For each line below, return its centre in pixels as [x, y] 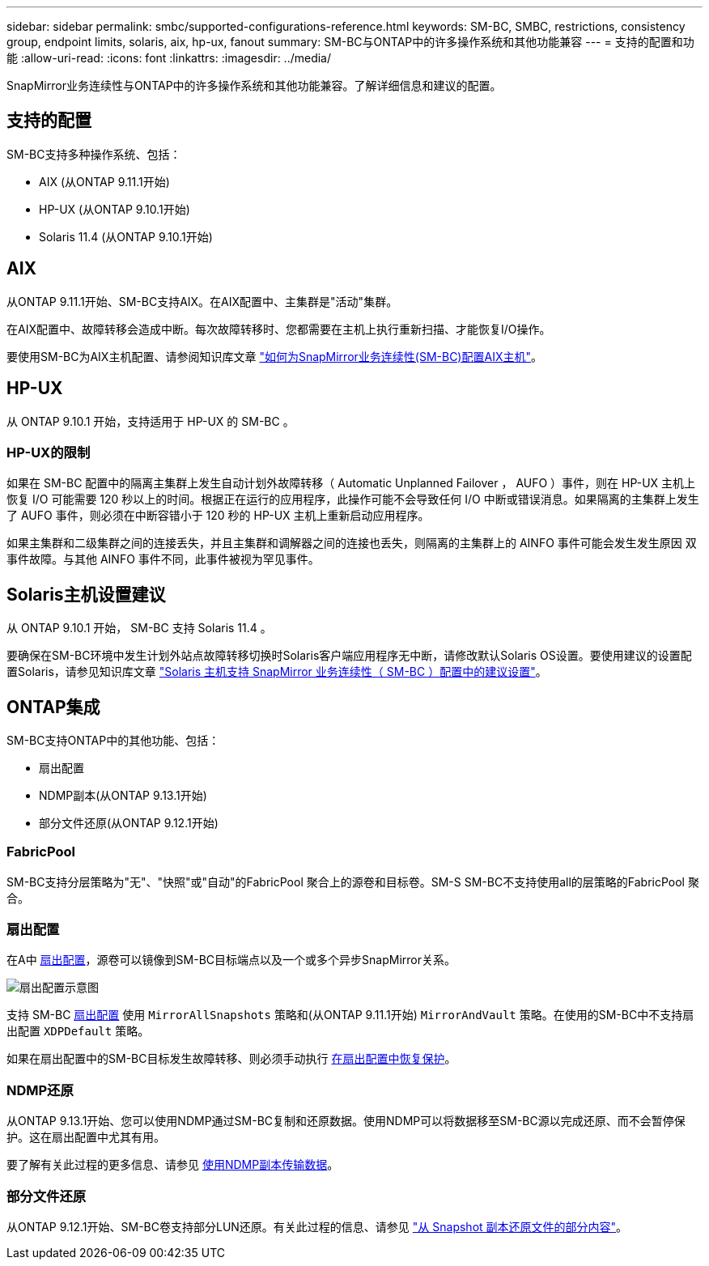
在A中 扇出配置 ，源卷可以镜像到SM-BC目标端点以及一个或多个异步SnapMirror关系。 [231, 960]
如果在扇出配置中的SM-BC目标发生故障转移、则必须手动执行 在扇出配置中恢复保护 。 [231, 1059]
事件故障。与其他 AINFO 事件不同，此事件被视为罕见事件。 [163, 559]
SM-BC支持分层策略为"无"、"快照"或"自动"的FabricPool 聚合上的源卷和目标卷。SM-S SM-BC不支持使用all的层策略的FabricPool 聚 [353, 882]
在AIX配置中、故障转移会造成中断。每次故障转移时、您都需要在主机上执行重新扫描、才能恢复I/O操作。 [279, 329]
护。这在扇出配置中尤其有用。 [86, 1137]
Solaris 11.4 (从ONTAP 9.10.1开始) [126, 236]
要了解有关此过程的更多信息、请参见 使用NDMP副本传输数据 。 [173, 1165]
